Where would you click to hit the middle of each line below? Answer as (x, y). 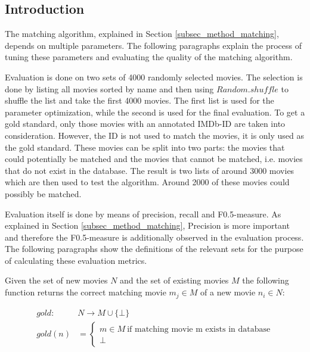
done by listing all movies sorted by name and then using (109, 88)
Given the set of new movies (56, 280)
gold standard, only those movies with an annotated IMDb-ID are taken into (145, 124)
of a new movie (228, 292)
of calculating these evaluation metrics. (76, 260)
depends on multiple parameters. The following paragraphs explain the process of (153, 45)
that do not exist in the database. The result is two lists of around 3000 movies (150, 170)
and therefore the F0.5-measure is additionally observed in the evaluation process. (154, 237)
